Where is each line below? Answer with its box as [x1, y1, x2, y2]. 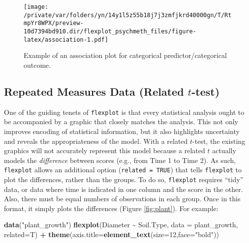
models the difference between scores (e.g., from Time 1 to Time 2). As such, [4, 155, 236, 165]
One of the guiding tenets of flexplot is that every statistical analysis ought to [4, 107, 245, 117]
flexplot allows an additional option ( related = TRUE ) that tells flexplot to [4, 164, 242, 175]
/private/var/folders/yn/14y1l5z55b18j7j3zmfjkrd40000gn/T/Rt [24, 11, 232, 19]
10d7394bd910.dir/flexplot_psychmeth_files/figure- [24, 27, 196, 35]
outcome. [24, 59, 51, 70]
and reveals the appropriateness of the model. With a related [4, 135, 188, 146]
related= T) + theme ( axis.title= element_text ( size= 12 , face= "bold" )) [4, 229, 219, 239]
